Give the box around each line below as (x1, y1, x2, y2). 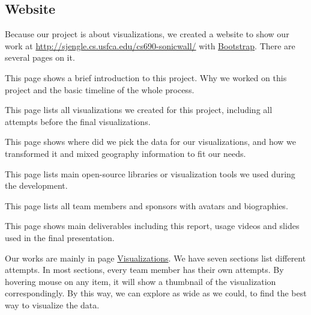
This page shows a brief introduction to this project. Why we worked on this (5, 71, 287, 84)
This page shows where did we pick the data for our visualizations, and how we (5, 135, 297, 148)
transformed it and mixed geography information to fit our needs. (5, 147, 246, 159)
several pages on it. (5, 51, 75, 64)
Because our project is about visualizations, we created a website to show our (5, 28, 289, 40)
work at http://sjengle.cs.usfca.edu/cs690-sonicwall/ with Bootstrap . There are (5, 39, 295, 52)
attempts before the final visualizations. (5, 115, 151, 127)
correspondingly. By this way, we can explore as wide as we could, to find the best (5, 287, 307, 299)
